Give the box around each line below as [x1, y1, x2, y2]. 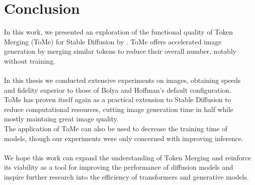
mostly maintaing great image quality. [4, 113, 119, 124]
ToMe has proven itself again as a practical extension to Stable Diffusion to [4, 94, 231, 105]
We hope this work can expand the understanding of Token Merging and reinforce [4, 152, 252, 162]
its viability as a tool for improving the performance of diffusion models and [4, 162, 233, 172]
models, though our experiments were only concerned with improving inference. [4, 133, 244, 143]
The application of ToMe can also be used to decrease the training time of [4, 123, 228, 134]
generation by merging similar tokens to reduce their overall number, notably [4, 46, 237, 56]
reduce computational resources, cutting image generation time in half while [4, 104, 233, 114]
